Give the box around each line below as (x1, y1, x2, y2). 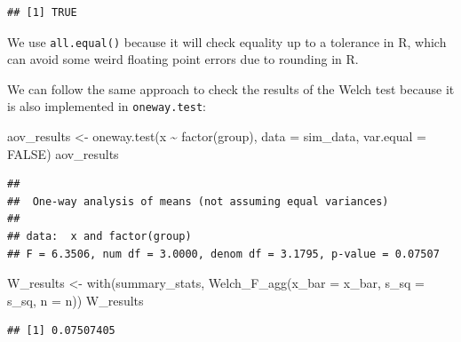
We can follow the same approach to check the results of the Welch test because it (7, 79, 455, 98)
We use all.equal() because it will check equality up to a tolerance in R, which (7, 32, 447, 51)
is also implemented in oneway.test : (7, 97, 206, 115)
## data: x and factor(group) (7, 230, 192, 243)
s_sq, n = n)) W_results (7, 290, 144, 309)
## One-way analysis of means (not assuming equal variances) (7, 195, 389, 208)
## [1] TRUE (7, 6, 77, 19)
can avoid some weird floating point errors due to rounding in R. (7, 50, 359, 68)
